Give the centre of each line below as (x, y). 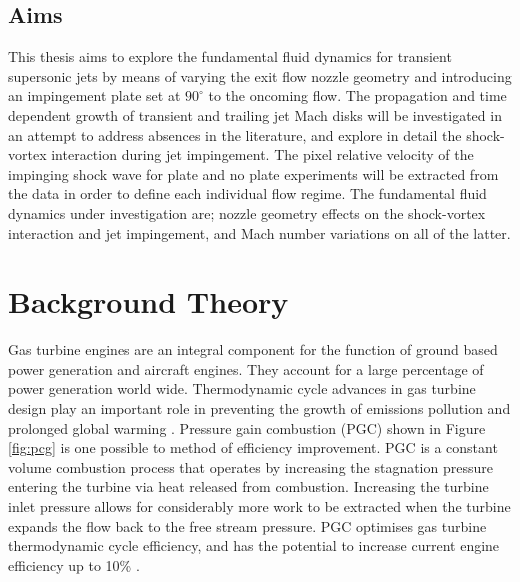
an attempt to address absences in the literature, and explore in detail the (235, 134)
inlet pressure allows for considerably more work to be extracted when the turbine (259, 506)
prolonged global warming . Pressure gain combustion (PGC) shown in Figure (247, 427)
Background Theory (148, 301)
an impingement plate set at (94, 95)
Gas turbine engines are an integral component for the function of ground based (253, 349)
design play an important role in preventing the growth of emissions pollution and (259, 408)
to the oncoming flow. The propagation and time (357, 95)
